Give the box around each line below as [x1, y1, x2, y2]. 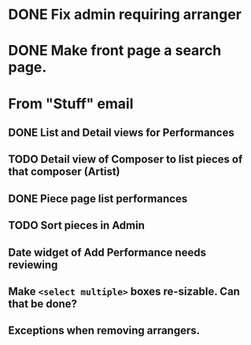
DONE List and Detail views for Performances [8, 126, 234, 139]
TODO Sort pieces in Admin [8, 219, 146, 232]
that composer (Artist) [8, 165, 120, 178]
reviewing [8, 258, 58, 272]
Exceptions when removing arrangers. [8, 324, 201, 337]
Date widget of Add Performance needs [8, 246, 207, 259]
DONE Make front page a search [8, 42, 222, 60]
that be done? [8, 297, 77, 310]
